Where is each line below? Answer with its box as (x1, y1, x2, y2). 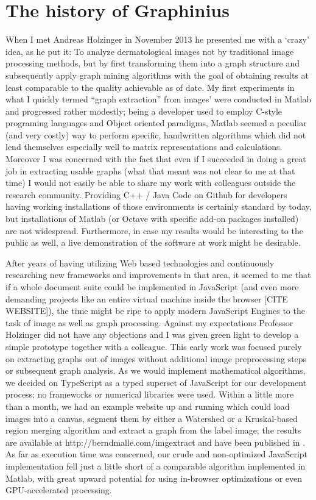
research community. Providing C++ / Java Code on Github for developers (5, 188, 287, 201)
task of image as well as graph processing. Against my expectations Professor (5, 316, 293, 329)
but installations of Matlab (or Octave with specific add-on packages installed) (5, 212, 299, 225)
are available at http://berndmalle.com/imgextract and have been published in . (5, 435, 306, 448)
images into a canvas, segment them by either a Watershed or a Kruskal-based (5, 412, 298, 424)
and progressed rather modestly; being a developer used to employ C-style (5, 104, 283, 117)
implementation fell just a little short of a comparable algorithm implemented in (5, 459, 306, 472)
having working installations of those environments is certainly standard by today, (5, 200, 312, 213)
